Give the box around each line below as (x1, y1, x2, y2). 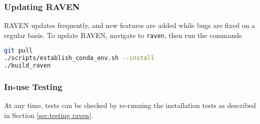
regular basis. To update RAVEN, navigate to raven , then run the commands (4, 29, 242, 40)
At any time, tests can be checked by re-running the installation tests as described (4, 100, 256, 110)
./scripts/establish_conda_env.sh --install (4, 54, 154, 62)
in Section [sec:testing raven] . (4, 109, 93, 120)
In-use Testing (4, 80, 62, 93)
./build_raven (4, 62, 51, 69)
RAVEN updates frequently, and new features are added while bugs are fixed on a (4, 20, 255, 30)
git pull (4, 47, 33, 54)
